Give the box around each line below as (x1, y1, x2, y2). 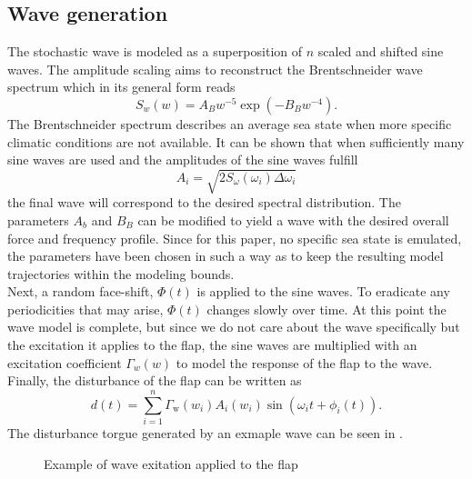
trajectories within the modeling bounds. (7, 264, 235, 283)
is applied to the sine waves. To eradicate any (196, 282, 450, 301)
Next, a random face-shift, (7, 282, 154, 301)
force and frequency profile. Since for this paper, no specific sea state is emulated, (7, 228, 462, 247)
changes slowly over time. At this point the (206, 299, 447, 318)
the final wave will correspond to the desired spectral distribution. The (7, 193, 401, 212)
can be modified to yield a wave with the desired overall (137, 210, 449, 229)
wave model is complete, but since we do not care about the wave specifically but (7, 317, 460, 336)
